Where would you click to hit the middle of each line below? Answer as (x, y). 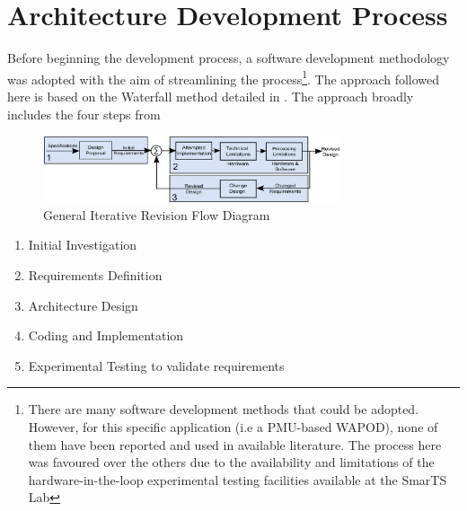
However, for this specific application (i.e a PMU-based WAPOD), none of (233, 426)
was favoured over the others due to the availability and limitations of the (231, 462)
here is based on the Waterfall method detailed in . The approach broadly (211, 96)
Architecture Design (83, 305)
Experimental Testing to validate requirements (156, 365)
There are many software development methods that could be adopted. (224, 409)
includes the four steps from (84, 114)
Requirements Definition (95, 275)
